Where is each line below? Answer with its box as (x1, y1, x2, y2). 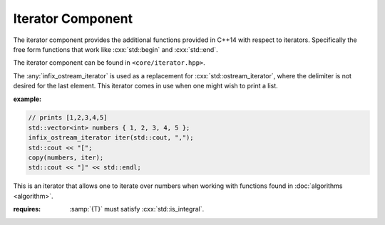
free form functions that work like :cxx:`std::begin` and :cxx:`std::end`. (13, 45, 218, 53)
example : (13, 95, 42, 103)
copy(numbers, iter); (28, 154, 104, 162)
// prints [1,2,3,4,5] (28, 114, 108, 122)
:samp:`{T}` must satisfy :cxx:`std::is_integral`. (69, 205, 205, 214)
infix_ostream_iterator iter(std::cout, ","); (28, 134, 194, 142)
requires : (13, 205, 41, 214)
